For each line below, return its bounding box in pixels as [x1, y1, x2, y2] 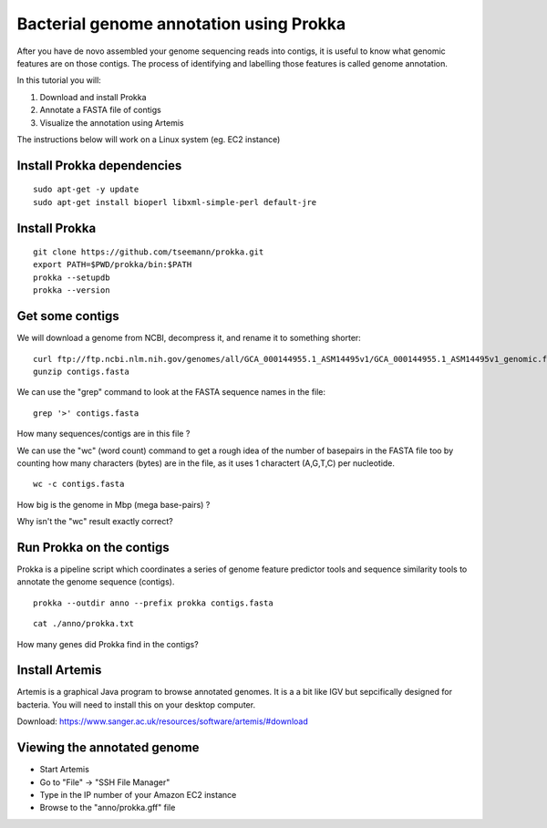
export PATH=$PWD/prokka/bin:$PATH [33, 260, 192, 270]
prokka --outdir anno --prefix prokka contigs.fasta [33, 597, 273, 608]
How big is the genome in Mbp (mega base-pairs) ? [16, 499, 211, 510]
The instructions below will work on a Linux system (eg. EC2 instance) [16, 133, 281, 145]
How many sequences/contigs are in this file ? [16, 429, 191, 440]
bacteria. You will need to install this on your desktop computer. [16, 699, 255, 710]
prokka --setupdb [33, 272, 110, 283]
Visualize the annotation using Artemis [39, 117, 184, 128]
